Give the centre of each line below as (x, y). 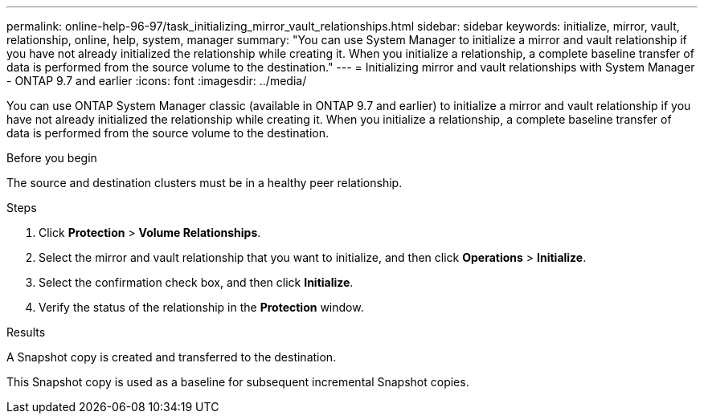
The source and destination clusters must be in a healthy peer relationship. (205, 183)
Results (26, 332)
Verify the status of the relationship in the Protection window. (201, 307)
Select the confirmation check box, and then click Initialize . (196, 282)
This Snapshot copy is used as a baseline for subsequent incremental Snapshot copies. (238, 382)
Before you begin (52, 158)
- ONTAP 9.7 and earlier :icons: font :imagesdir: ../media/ (157, 81)
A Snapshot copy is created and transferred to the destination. (172, 357)
